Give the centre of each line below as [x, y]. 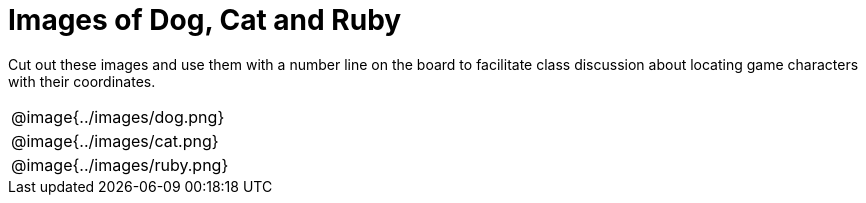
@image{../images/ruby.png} [120, 164]
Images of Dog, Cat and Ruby [205, 20]
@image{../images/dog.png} [118, 116]
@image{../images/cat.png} [115, 140]
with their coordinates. [82, 81]
